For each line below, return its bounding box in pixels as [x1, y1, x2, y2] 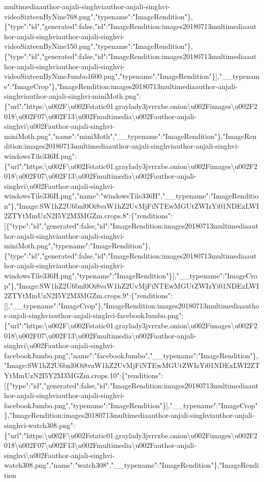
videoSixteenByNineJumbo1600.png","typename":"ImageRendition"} [4, 71, 216, 81]
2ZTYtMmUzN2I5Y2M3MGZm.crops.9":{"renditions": [4, 290, 173, 301]
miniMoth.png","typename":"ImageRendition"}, [4, 240, 151, 251]
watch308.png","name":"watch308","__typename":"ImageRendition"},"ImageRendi [4, 460, 259, 470]
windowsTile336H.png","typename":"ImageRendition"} [4, 270, 173, 281]
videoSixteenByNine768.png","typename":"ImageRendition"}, [4, 11, 193, 21]
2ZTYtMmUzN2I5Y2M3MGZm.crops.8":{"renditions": [4, 210, 173, 221]
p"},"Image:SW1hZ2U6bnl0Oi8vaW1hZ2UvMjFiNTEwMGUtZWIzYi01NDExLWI [4, 280, 259, 291]
